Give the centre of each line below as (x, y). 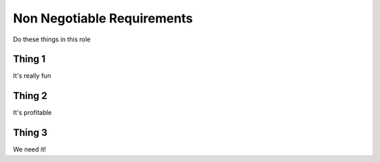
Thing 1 (29, 59)
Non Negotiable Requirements (103, 18)
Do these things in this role (52, 39)
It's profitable (32, 113)
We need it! (30, 149)
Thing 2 (30, 96)
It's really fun (32, 76)
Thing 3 (30, 133)
